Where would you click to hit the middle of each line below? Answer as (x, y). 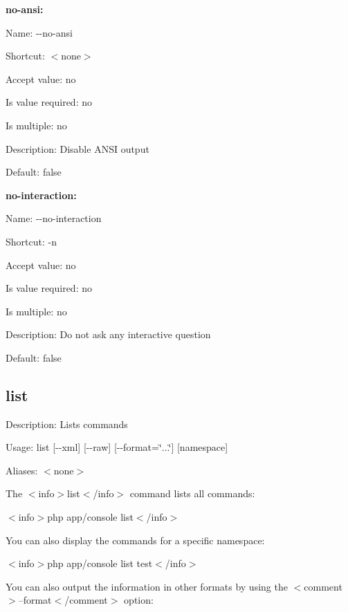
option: (139, 600)
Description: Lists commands (67, 424)
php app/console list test (100, 563)
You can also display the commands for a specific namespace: (135, 540)
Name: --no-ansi (39, 32)
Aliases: (22, 470)
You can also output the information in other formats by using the (147, 586)
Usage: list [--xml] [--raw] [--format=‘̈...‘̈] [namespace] (117, 447)
